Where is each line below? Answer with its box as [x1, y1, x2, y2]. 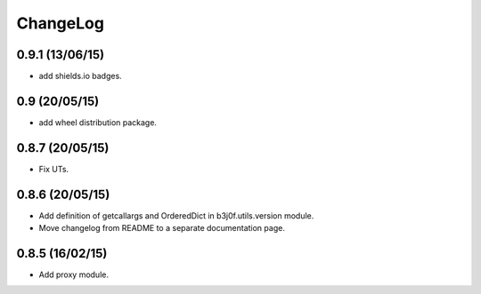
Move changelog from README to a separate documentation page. [38, 223, 285, 234]
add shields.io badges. [38, 71, 122, 82]
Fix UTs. [38, 163, 69, 174]
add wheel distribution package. [38, 116, 158, 128]
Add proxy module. [38, 269, 109, 280]
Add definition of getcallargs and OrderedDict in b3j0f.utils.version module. [38, 210, 314, 221]
